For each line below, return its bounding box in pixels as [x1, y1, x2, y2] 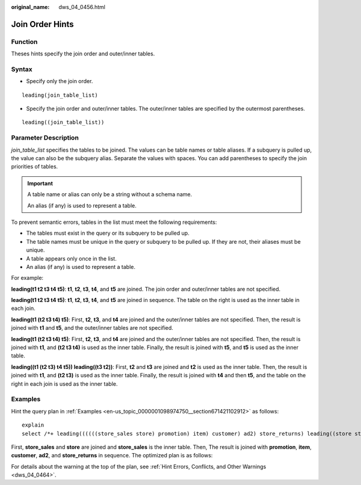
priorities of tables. [11, 163, 58, 170]
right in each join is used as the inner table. [11, 380, 118, 388]
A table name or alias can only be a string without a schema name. [27, 191, 193, 198]
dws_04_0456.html [58, 4, 105, 10]
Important [27, 179, 54, 187]
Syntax [11, 65, 32, 73]
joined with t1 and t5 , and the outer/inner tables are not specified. [11, 324, 174, 332]
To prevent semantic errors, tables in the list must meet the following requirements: [11, 218, 217, 226]
